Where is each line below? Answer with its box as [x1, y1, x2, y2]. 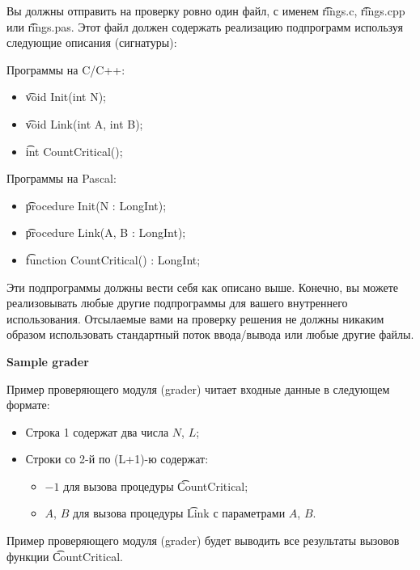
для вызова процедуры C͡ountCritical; [63, 477, 248, 494]
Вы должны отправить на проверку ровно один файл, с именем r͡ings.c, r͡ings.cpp [6, 2, 405, 19]
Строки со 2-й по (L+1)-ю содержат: [25, 450, 209, 467]
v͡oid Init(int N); [25, 88, 106, 105]
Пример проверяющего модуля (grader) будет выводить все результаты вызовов [6, 532, 400, 549]
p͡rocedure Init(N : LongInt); [25, 196, 167, 213]
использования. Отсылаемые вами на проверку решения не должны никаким [6, 310, 384, 327]
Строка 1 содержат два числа [25, 423, 169, 440]
